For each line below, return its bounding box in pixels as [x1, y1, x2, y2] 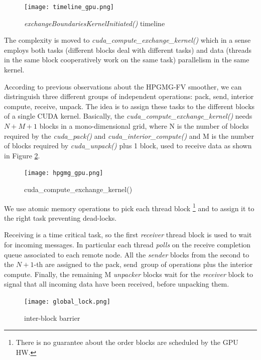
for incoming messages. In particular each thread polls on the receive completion [4, 239, 251, 250]
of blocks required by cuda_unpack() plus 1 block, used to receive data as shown [4, 140, 252, 151]
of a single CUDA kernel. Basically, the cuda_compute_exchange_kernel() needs [4, 111, 252, 121]
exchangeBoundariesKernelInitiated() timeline [24, 18, 165, 28]
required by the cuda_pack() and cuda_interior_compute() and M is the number [4, 130, 254, 141]
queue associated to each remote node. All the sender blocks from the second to [4, 249, 249, 259]
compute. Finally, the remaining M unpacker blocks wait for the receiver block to [4, 268, 253, 279]
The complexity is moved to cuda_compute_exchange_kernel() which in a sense [4, 35, 251, 45]
